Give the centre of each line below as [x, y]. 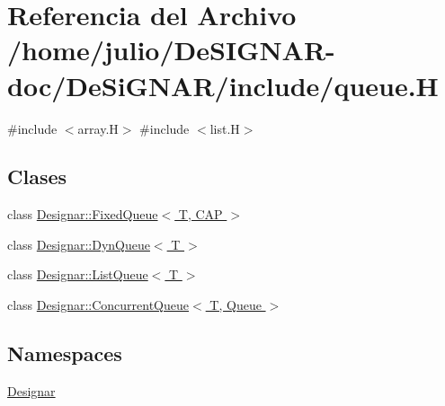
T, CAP [200, 214]
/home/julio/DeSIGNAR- [171, 50]
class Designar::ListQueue [78, 274]
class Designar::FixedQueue [83, 214]
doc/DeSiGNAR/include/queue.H [223, 85]
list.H [225, 128]
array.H [98, 128]
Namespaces [65, 353]
